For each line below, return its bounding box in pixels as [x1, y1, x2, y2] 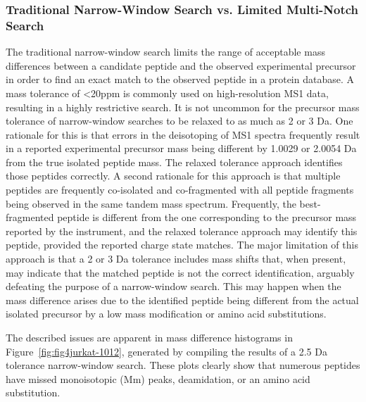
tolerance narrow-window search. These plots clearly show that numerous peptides [6, 358, 360, 372]
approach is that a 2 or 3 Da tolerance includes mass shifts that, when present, [6, 251, 346, 266]
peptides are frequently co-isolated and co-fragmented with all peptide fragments [6, 182, 354, 197]
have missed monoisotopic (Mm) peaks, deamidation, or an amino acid [6, 371, 310, 386]
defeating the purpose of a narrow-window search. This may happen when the [6, 279, 341, 294]
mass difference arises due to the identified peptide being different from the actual [6, 292, 359, 307]
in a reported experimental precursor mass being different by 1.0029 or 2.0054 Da [6, 141, 357, 156]
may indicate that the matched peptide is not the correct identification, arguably [6, 265, 355, 279]
